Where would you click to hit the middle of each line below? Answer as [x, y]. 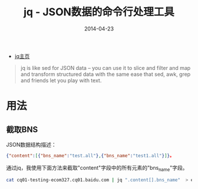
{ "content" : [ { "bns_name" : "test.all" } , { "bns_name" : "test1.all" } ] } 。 [90, 156]
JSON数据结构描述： [32, 144]
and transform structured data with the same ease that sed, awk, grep [105, 74]
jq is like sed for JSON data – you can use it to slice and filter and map [105, 67]
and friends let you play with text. [61, 80]
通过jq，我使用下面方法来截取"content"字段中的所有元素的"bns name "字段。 [97, 168]
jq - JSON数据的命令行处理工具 [99, 12]
